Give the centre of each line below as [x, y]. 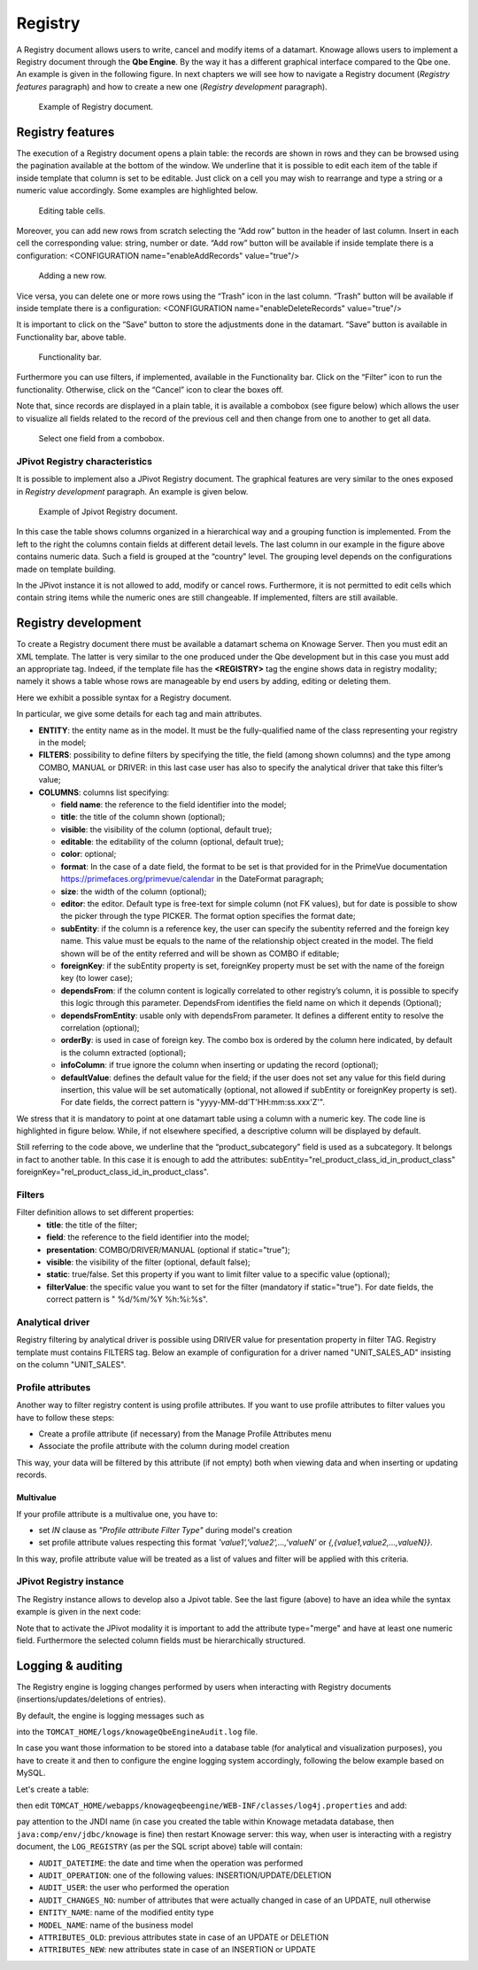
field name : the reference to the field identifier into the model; [173, 804]
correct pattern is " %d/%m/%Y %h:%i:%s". [127, 1299]
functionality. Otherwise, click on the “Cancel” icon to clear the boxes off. [150, 389]
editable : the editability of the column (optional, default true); [172, 842]
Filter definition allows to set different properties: [105, 1212]
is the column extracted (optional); [123, 1052]
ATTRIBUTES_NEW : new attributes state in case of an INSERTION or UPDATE [177, 1950]
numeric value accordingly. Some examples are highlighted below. [137, 191]
